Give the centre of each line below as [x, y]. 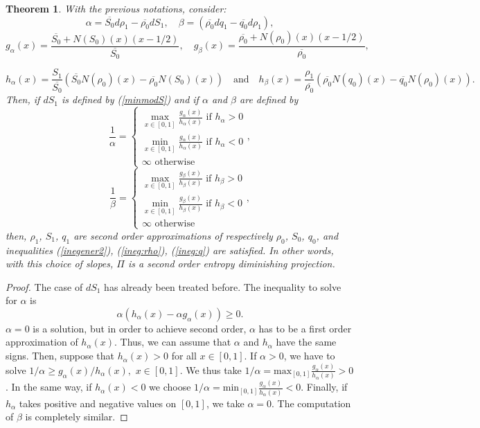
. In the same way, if [49, 387]
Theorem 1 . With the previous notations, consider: [116, 8]
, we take [225, 403]
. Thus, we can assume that [172, 342]
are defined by [269, 99]
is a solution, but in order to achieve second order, [140, 328]
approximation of [42, 342]
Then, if [23, 99]
